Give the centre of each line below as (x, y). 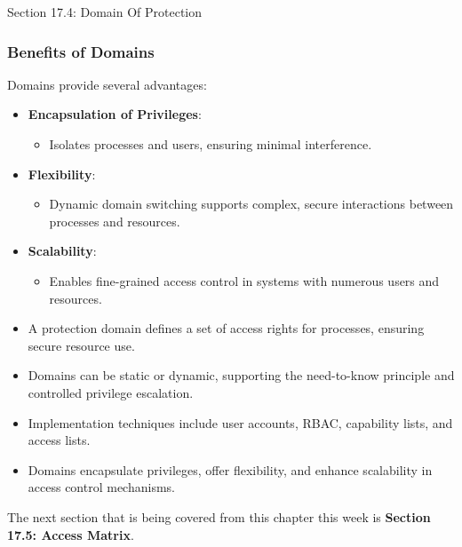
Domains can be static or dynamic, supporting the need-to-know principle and (241, 375)
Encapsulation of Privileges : (115, 114)
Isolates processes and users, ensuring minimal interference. (211, 144)
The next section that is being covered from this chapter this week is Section (219, 516)
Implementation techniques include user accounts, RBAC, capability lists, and (240, 422)
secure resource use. (81, 345)
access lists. (59, 440)
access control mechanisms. (101, 487)
